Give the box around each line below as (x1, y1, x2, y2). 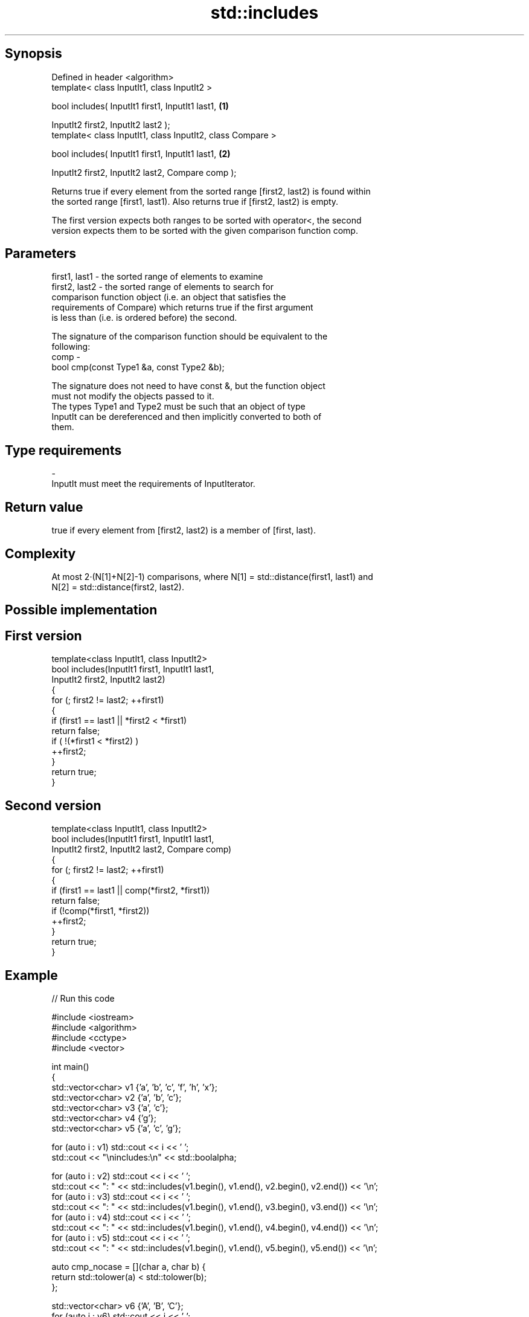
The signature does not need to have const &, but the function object (51, 381, 325, 391)
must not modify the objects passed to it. (51, 391, 214, 402)
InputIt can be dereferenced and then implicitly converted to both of (51, 411, 322, 422)
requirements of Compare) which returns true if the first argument (51, 302, 313, 313)
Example (5, 967, 58, 983)
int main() (51, 1061, 89, 1072)
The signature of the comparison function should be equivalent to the (51, 331, 328, 342)
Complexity (5, 546, 76, 561)
